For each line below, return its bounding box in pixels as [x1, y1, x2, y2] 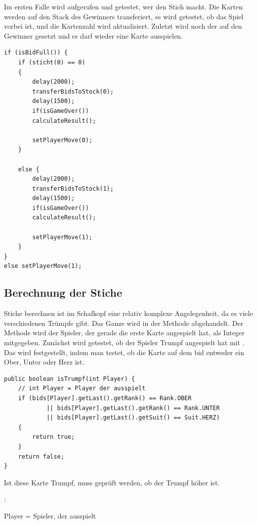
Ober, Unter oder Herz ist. [4, 357, 85, 367]
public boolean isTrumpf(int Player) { [4, 375, 135, 382]
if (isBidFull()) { [4, 49, 68, 56]
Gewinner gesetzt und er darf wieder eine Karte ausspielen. [4, 30, 183, 41]
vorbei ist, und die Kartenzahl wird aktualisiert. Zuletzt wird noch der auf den [4, 21, 242, 31]
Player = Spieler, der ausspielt [4, 510, 96, 521]
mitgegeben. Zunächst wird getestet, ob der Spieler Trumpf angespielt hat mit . [4, 337, 245, 348]
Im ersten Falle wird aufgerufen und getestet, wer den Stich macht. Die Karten [4, 1, 243, 11]
